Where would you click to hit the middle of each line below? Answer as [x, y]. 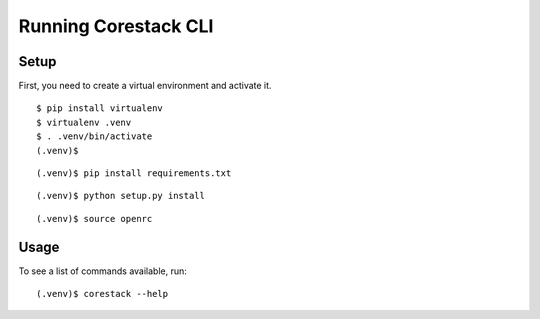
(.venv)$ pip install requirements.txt [134, 173]
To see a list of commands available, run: [102, 271]
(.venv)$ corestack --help [102, 294]
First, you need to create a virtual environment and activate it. [145, 86]
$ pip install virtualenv [100, 108]
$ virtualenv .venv [84, 122]
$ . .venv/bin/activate [94, 136]
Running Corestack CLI [116, 26]
